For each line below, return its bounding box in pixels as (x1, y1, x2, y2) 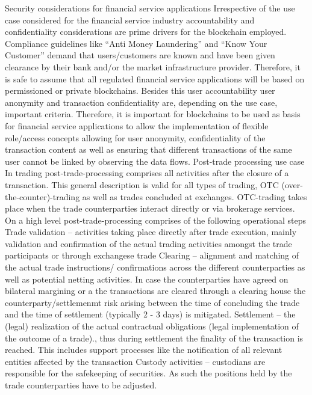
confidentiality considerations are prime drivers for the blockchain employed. (5, 25, 287, 38)
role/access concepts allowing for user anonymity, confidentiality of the (5, 131, 266, 144)
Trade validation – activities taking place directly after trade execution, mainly (5, 225, 297, 238)
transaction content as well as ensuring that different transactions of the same (5, 143, 292, 156)
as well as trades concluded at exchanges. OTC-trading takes (82, 190, 307, 203)
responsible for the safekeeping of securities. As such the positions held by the (5, 367, 292, 379)
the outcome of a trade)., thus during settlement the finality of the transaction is (5, 331, 304, 344)
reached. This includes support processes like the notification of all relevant (5, 343, 282, 356)
